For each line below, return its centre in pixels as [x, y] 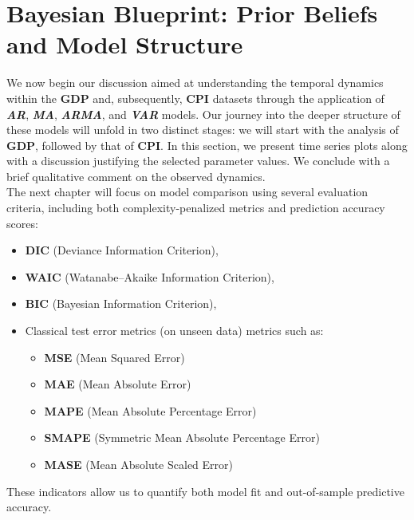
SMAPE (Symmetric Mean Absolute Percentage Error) [182, 437]
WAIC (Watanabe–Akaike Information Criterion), [150, 276]
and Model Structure [125, 44]
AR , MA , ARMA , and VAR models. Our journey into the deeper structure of [203, 114]
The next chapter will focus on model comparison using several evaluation [187, 192]
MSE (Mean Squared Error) [114, 357]
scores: [22, 223]
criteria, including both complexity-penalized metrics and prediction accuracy [196, 208]
